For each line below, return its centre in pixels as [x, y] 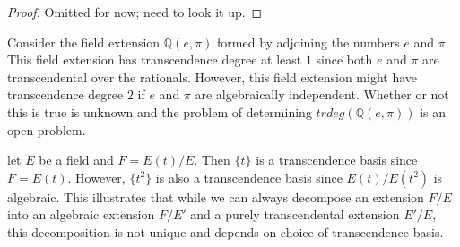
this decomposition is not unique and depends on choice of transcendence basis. [226, 231]
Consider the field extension [84, 42]
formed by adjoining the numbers [308, 42]
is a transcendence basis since [337, 160]
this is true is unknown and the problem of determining [160, 111]
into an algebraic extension [81, 214]
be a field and [76, 160]
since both [344, 60]
